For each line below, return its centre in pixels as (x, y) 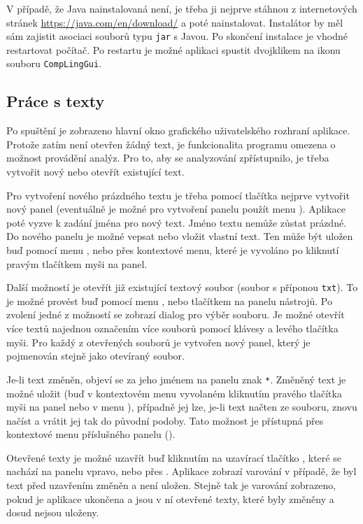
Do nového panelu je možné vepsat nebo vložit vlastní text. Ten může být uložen (180, 236)
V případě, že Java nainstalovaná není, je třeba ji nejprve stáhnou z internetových (182, 8)
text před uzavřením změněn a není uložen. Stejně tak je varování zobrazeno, (171, 485)
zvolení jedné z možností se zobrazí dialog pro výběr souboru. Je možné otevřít (176, 314)
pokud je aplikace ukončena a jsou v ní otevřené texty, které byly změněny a (170, 498)
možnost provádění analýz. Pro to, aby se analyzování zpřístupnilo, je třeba (168, 158)
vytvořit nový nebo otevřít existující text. (95, 172)
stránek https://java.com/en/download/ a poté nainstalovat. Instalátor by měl (175, 22)
